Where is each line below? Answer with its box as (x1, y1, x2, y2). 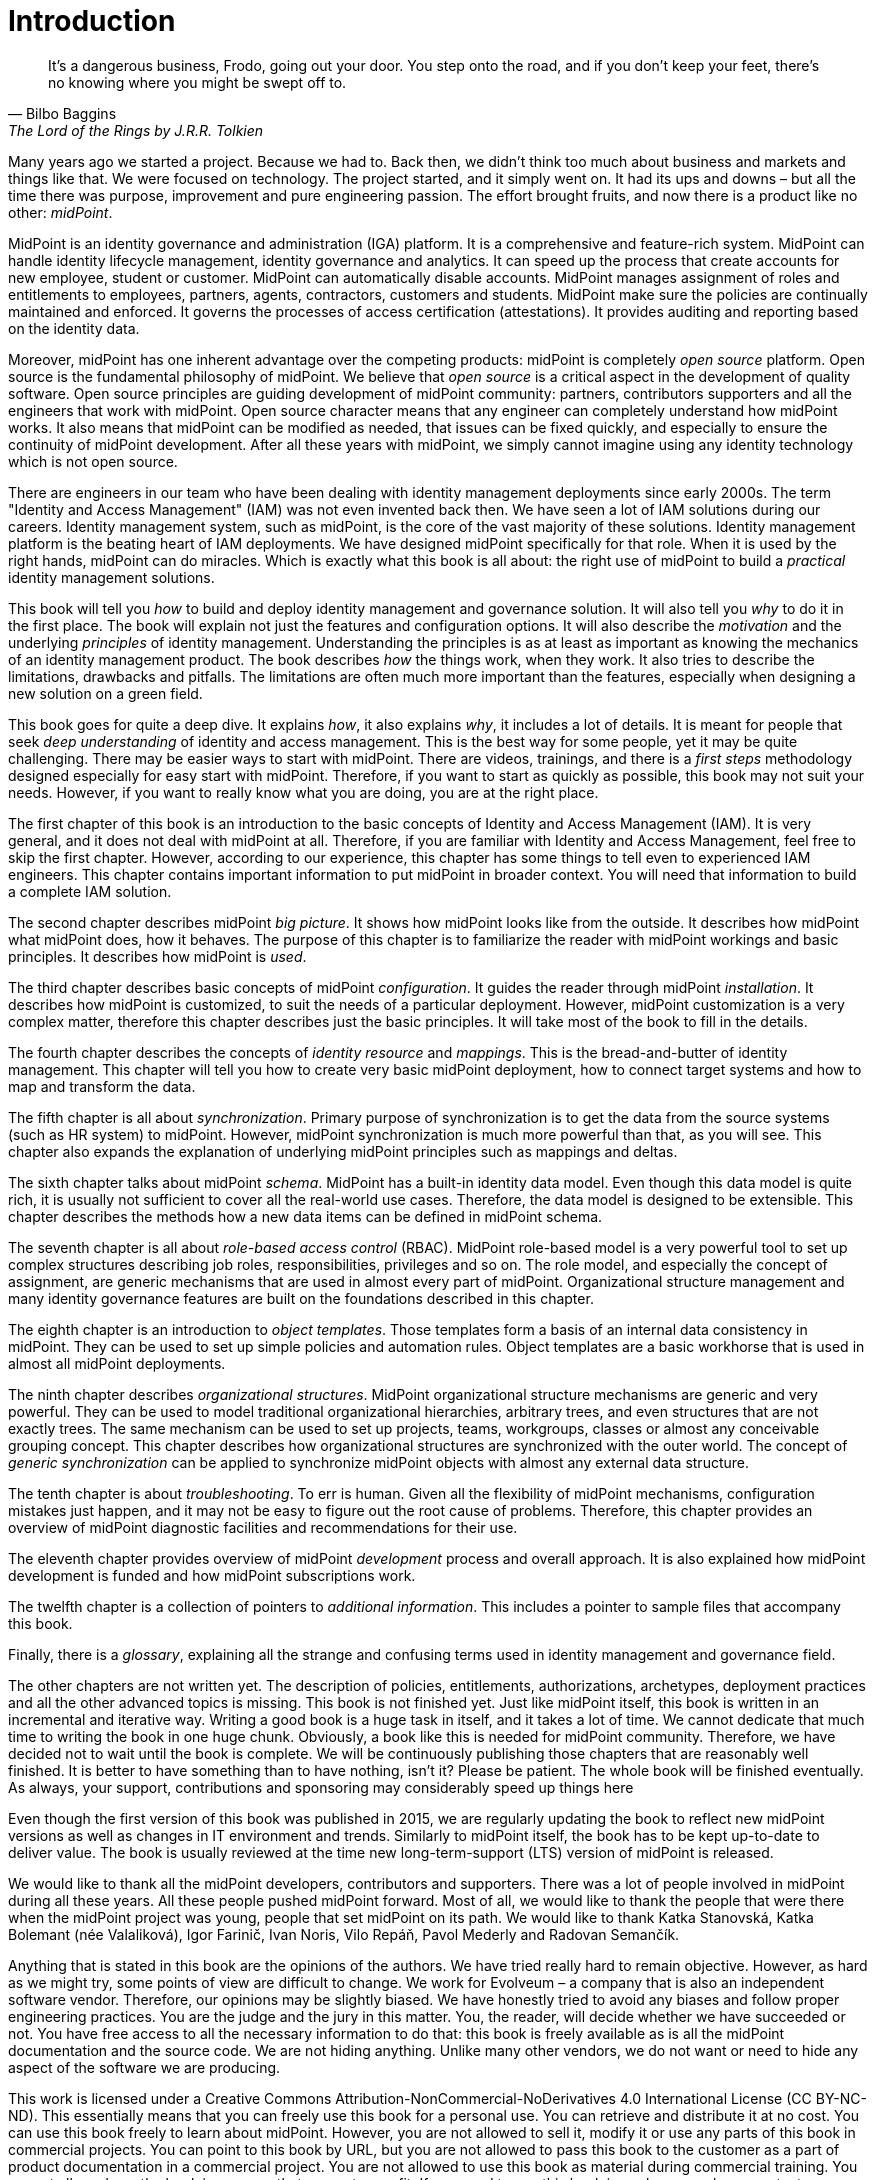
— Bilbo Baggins (8, 104, 117, 122)
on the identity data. (8, 319, 140, 337)
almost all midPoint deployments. (8, 1354, 226, 1372)
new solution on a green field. (8, 684, 203, 702)
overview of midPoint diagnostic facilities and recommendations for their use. (8, 1518, 518, 1536)
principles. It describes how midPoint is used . (8, 947, 307, 965)
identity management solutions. (8, 568, 215, 586)
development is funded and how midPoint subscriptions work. (8, 1566, 416, 1584)
